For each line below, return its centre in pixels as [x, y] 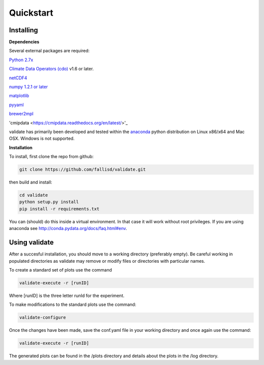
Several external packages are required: [49, 51]
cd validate [34, 195]
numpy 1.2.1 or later [29, 87]
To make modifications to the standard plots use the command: [73, 305]
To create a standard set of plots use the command [61, 270]
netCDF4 [18, 78]
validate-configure [43, 318]
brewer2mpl [21, 114]
